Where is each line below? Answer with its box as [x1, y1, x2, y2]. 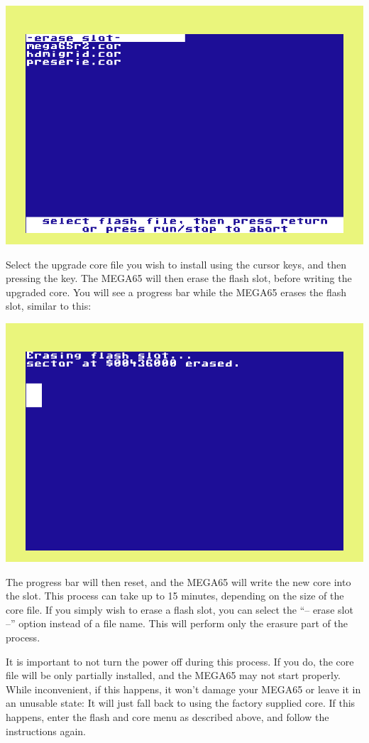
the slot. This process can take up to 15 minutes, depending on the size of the [6, 588, 344, 603]
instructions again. [6, 723, 86, 738]
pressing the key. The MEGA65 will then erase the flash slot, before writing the [6, 271, 352, 286]
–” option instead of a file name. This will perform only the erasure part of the [6, 616, 348, 631]
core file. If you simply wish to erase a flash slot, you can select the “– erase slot [6, 602, 353, 617]
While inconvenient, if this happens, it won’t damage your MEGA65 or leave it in [6, 681, 361, 696]
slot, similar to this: [6, 298, 92, 313]
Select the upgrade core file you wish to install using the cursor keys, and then [6, 256, 347, 271]
